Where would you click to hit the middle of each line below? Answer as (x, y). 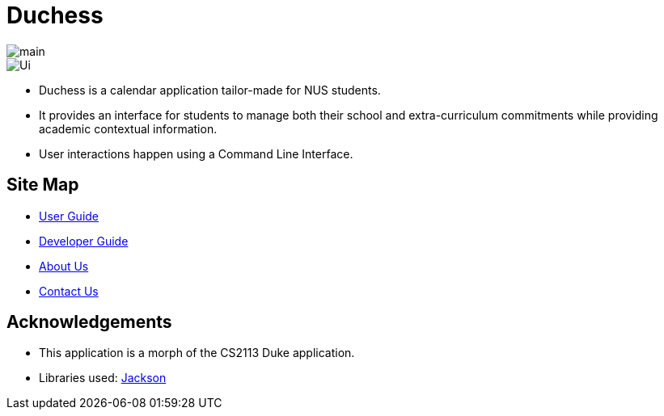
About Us (64, 266)
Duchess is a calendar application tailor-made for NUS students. (210, 90)
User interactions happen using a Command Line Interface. (196, 153)
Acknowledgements (89, 322)
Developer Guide (84, 241)
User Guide (69, 216)
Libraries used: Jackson (103, 378)
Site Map (43, 185)
